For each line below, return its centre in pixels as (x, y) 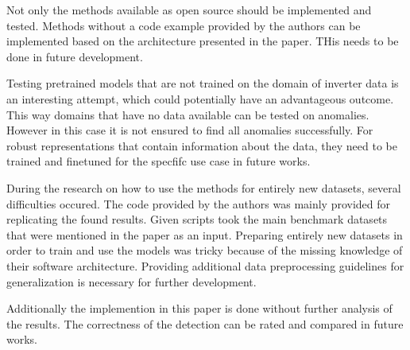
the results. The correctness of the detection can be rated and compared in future (205, 323)
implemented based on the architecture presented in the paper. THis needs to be (203, 41)
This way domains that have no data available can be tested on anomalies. (188, 114)
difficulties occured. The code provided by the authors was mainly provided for (199, 203)
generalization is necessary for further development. (132, 281)
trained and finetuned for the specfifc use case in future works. (159, 161)
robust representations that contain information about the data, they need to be (202, 145)
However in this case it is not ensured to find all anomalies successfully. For (190, 130)
